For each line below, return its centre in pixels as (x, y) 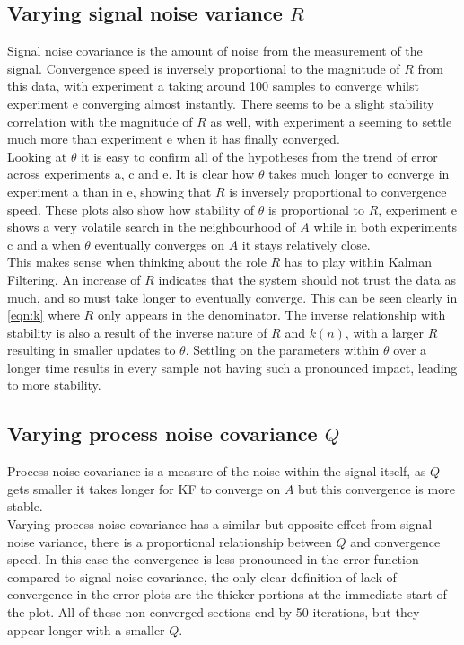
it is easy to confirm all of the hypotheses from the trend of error (259, 156)
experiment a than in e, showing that (109, 191)
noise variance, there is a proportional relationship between (170, 541)
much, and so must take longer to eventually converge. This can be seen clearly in (232, 297)
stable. (25, 506)
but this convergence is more (376, 488)
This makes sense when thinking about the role (137, 262)
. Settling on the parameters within (282, 350)
